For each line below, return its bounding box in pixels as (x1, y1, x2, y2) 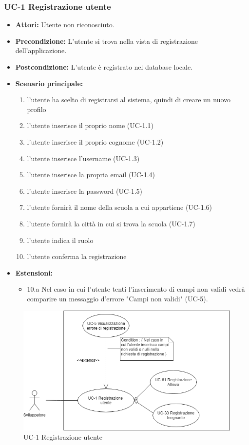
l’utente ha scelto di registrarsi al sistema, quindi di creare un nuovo (27, 94, 231, 105)
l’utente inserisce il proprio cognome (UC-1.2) (27, 136, 164, 147)
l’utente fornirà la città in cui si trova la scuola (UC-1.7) (27, 218, 195, 228)
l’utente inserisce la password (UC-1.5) (27, 185, 143, 196)
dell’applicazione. (15, 45, 67, 56)
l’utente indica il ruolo (27, 235, 94, 245)
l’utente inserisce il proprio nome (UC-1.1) (27, 120, 153, 130)
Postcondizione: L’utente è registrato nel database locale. (15, 62, 193, 72)
